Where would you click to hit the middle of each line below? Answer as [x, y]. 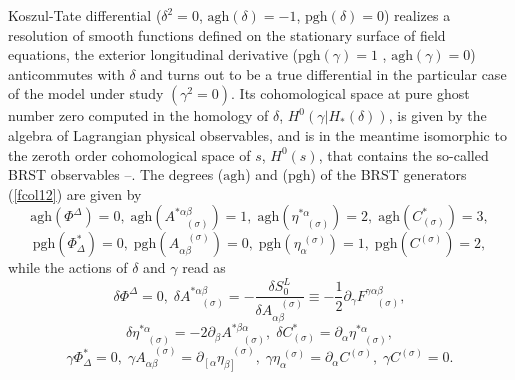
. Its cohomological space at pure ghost [350, 93]
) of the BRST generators [388, 174]
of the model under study [86, 93]
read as [204, 267]
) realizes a [417, 15]
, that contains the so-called [403, 154]
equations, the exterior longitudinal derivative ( [153, 54]
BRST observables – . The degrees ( [116, 174]
